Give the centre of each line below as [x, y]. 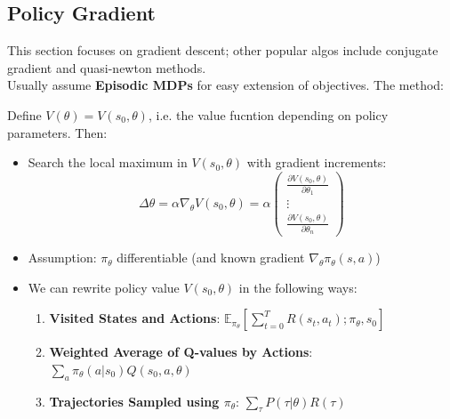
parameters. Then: [57, 132]
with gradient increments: [317, 162]
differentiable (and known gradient [211, 258]
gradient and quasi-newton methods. [107, 67]
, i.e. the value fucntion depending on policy [268, 114]
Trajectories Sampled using [134, 401]
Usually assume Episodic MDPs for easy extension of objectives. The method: [225, 85]
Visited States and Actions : [135, 318]
